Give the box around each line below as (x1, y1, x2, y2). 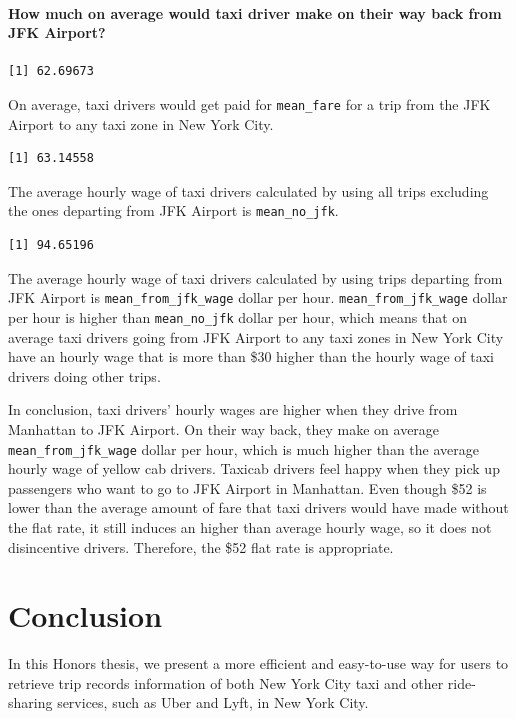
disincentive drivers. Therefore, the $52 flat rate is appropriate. (8, 536, 394, 557)
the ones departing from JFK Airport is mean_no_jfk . (8, 200, 339, 221)
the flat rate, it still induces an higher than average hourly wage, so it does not (8, 516, 492, 537)
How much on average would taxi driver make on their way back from (8, 2, 502, 23)
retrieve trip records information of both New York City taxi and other (8, 672, 444, 693)
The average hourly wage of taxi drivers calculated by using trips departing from (8, 267, 503, 288)
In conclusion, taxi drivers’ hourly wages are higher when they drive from (8, 399, 458, 420)
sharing (8, 692, 53, 713)
